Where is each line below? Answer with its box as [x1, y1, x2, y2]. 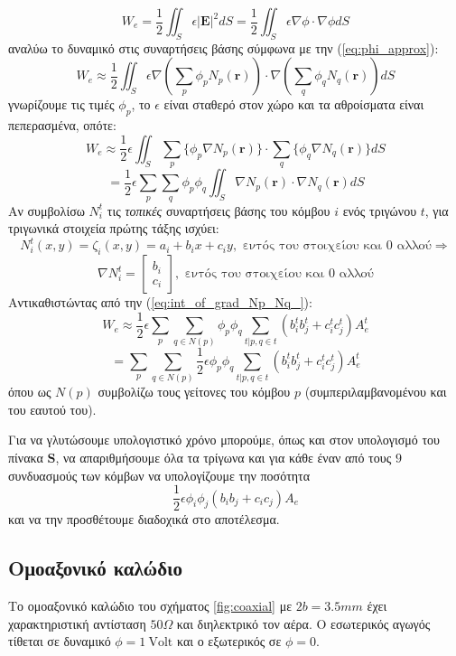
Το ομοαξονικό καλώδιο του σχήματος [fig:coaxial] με [8, 596, 293, 615]
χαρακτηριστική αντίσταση [8, 614, 146, 633]
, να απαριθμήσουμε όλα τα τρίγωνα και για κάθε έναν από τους [55, 448, 392, 467]
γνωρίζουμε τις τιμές [8, 95, 115, 114]
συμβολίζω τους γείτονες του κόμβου [98, 382, 291, 401]
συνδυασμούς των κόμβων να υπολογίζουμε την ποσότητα [8, 465, 311, 484]
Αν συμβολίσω [8, 201, 85, 220]
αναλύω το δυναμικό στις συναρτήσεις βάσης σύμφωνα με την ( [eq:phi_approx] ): [8, 38, 439, 57]
